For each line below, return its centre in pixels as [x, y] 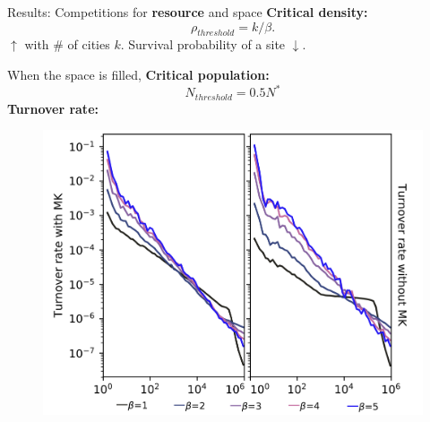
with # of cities [67, 44]
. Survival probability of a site [203, 44]
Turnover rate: [53, 108]
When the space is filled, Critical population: [138, 74]
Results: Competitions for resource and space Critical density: [188, 12]
